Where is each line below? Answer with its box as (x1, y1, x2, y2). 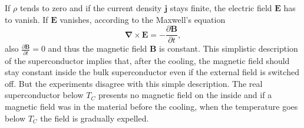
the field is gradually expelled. (40, 112, 149, 124)
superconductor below (5, 89, 84, 101)
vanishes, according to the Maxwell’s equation (60, 13, 226, 25)
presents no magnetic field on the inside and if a (98, 89, 272, 101)
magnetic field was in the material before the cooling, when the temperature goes (5, 100, 298, 112)
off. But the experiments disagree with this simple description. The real (5, 77, 263, 89)
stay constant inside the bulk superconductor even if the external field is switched (5, 66, 299, 78)
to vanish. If (5, 13, 48, 25)
